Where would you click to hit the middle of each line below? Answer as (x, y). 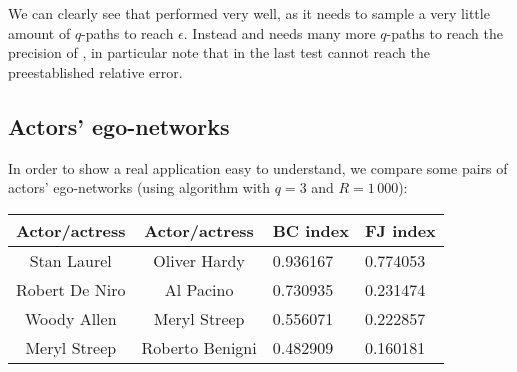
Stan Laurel (70, 260)
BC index (310, 230)
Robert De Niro (71, 289)
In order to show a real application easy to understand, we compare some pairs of (258, 167)
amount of (39, 32)
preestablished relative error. (95, 71)
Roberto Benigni (199, 347)
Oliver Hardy (199, 260)
